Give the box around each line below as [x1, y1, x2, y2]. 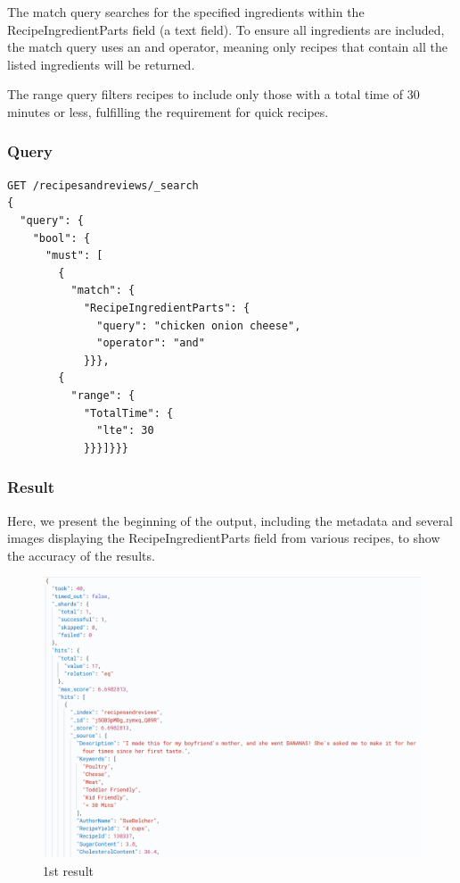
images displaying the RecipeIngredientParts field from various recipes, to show [7, 529, 440, 547]
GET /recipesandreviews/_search [7, 179, 199, 192]
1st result [43, 861, 94, 879]
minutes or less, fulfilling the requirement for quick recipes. [7, 102, 329, 121]
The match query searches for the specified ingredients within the [7, 3, 365, 21]
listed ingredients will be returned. [7, 54, 195, 73]
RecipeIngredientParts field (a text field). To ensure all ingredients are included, [7, 20, 445, 38]
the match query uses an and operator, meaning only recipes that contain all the [7, 37, 448, 56]
